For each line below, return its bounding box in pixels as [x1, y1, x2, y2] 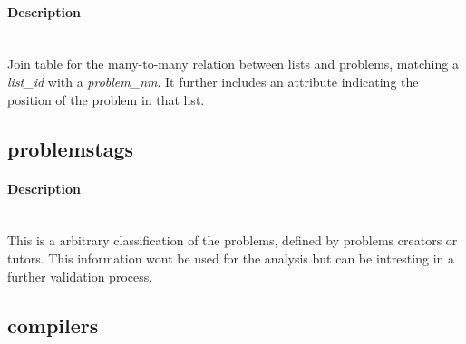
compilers [7, 311, 99, 339]
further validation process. [7, 266, 153, 285]
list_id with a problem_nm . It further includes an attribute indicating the [7, 72, 419, 91]
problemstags [7, 134, 134, 162]
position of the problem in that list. [7, 90, 205, 109]
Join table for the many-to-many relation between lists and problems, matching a [7, 54, 459, 73]
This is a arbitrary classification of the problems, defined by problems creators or [7, 231, 458, 250]
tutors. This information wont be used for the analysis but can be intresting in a [7, 248, 454, 267]
